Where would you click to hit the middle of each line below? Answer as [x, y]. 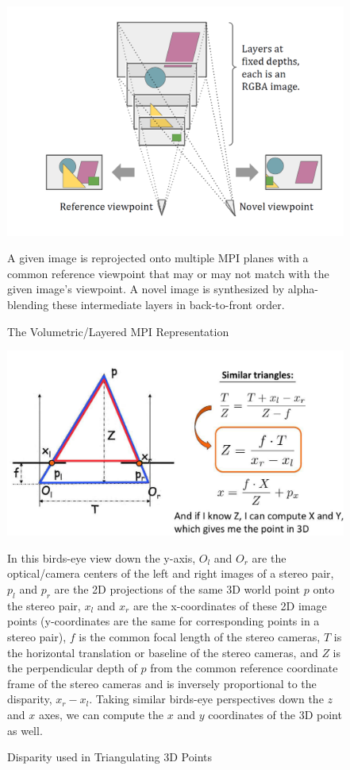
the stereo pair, [44, 605]
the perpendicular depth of [72, 668]
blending [28, 304]
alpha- [303, 289]
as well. [25, 730]
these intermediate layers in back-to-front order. [168, 304]
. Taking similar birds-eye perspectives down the [206, 699]
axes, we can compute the [101, 714]
